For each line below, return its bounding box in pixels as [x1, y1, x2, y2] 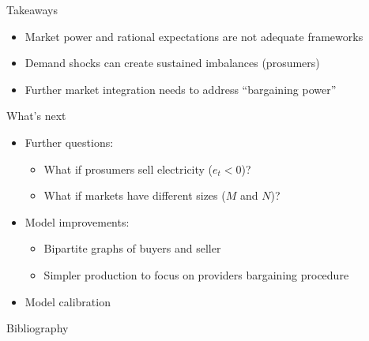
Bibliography [6, 320, 69, 336]
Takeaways [6, 2, 58, 17]
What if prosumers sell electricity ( [43, 160, 213, 177]
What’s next [6, 107, 66, 124]
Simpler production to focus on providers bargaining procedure [43, 266, 349, 283]
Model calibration [24, 293, 111, 309]
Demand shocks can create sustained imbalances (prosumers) [24, 54, 320, 71]
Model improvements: [24, 213, 130, 230]
